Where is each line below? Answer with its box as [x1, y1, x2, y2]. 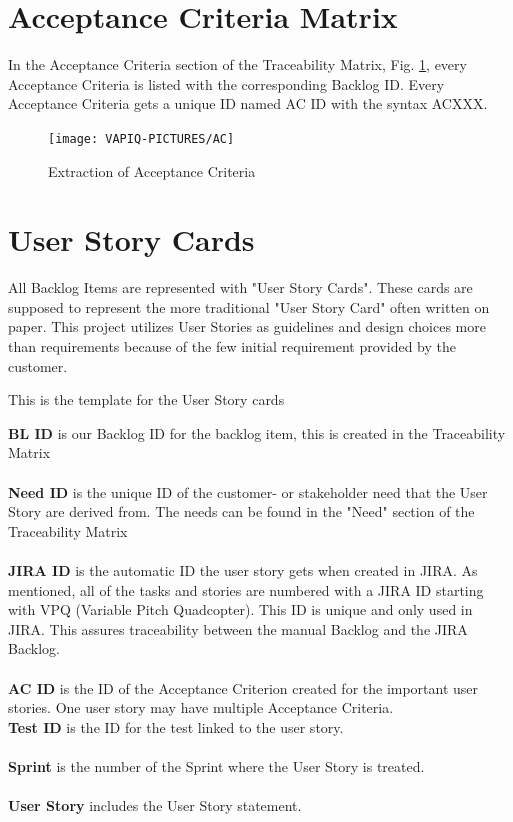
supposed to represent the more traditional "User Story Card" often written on [8, 296, 490, 317]
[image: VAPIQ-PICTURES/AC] [48, 131, 235, 146]
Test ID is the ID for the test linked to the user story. [8, 716, 344, 737]
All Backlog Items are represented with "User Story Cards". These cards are [8, 277, 473, 298]
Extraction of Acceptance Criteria [48, 160, 256, 181]
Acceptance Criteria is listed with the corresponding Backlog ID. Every [8, 73, 445, 94]
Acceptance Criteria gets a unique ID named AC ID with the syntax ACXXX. [8, 93, 488, 114]
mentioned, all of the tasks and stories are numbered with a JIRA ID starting [8, 579, 484, 600]
